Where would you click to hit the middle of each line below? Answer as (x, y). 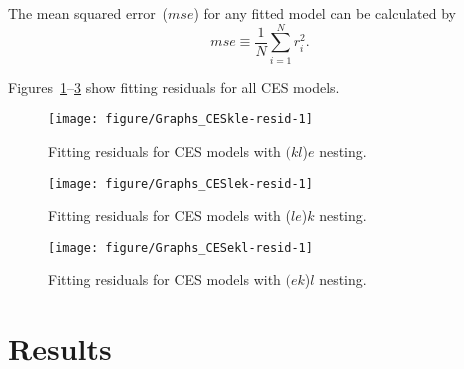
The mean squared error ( (88, 13)
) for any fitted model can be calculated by (325, 13)
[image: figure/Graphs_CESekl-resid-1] (180, 247)
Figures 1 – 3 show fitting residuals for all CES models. (174, 86)
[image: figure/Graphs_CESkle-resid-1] (180, 119)
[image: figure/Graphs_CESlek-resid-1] (180, 183)
